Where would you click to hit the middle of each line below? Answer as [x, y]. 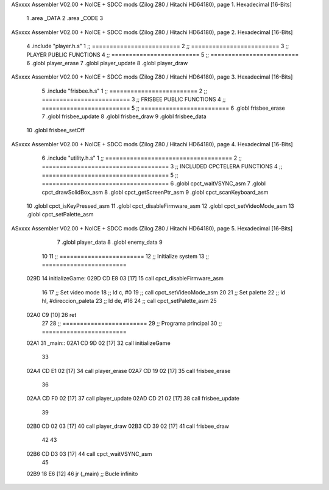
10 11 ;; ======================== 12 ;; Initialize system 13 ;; [126, 256]
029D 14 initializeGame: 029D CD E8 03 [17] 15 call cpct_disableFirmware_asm [125, 279]
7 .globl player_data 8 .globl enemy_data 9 [110, 242]
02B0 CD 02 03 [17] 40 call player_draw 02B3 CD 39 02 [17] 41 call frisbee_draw [128, 426]
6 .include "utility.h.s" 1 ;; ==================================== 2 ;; [142, 158]
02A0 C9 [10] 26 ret [51, 314]
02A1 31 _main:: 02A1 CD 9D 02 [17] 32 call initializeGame [98, 343]
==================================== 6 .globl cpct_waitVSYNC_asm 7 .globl [154, 183]
